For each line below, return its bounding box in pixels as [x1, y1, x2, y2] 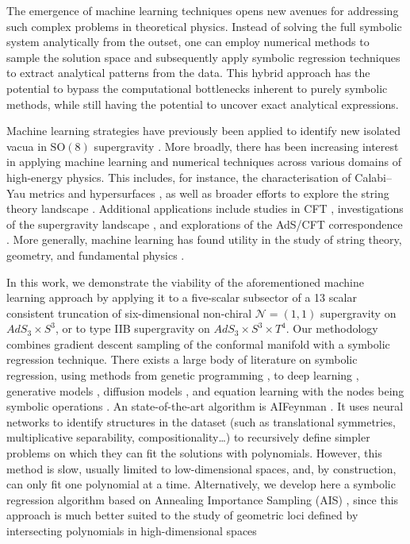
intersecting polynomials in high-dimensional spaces [6, 523, 257, 538]
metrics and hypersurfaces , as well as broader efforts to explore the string [29, 184, 389, 201]
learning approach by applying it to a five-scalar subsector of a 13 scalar [6, 289, 357, 306]
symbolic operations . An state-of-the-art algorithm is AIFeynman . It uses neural [6, 398, 404, 415]
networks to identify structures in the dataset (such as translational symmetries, [6, 413, 396, 430]
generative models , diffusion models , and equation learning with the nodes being [6, 382, 404, 399]
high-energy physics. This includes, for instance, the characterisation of [6, 168, 351, 185]
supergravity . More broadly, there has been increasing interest [94, 137, 399, 154]
